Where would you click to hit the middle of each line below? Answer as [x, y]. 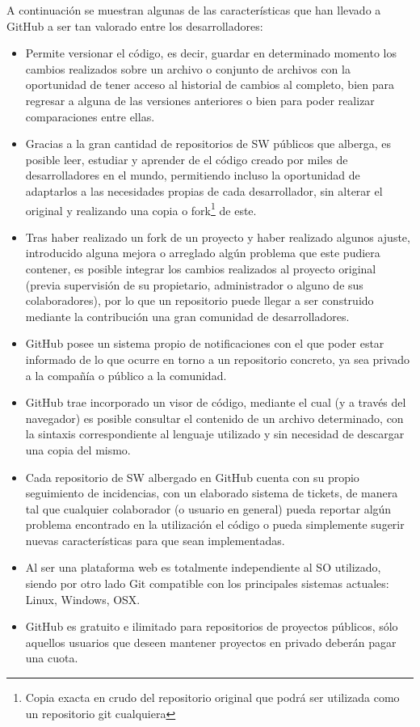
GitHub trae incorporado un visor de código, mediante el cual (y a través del [216, 402]
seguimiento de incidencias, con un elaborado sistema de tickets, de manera [212, 493]
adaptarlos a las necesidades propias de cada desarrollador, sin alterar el [204, 190]
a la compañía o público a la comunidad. [126, 375]
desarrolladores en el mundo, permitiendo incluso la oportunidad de [193, 175]
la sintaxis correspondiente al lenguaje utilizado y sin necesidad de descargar [215, 434]
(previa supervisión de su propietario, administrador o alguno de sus [194, 284]
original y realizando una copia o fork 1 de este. [141, 209]
